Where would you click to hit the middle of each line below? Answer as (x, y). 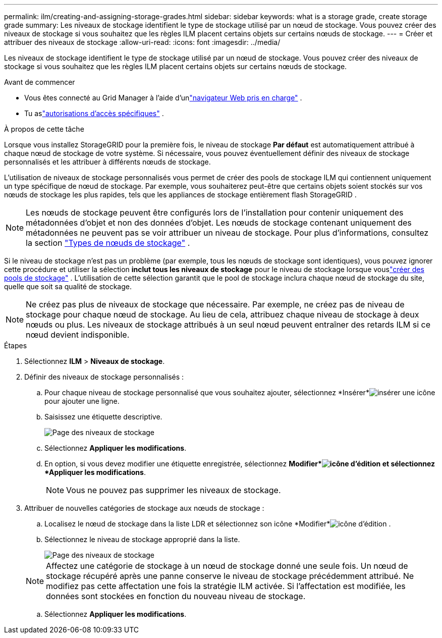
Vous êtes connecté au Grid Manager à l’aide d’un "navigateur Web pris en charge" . (163, 98)
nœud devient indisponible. (78, 335)
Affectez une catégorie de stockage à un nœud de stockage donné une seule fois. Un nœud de (227, 566)
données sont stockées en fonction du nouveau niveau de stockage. (176, 596)
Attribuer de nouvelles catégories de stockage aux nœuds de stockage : (144, 508)
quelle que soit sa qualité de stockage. (68, 286)
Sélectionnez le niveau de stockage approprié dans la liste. (142, 539)
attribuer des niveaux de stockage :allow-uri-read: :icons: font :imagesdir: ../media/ (142, 42)
